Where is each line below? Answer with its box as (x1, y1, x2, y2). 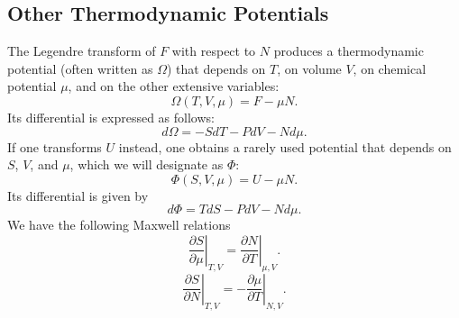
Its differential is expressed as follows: (7, 107, 215, 126)
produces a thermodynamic (273, 41, 424, 60)
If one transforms (7, 137, 102, 156)
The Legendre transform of (7, 41, 156, 60)
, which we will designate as (69, 155, 224, 174)
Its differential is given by (7, 186, 149, 204)
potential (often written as (7, 59, 153, 77)
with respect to (171, 41, 256, 60)
